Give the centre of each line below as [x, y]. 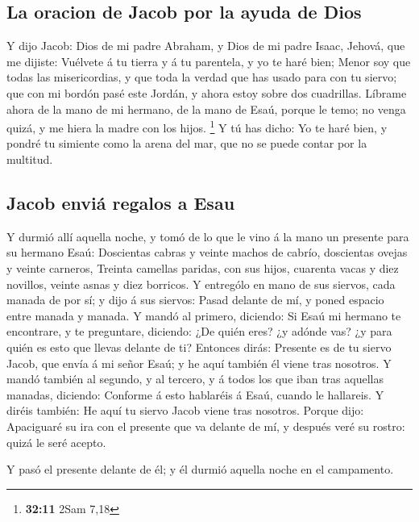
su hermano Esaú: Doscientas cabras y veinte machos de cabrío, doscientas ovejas [207, 252]
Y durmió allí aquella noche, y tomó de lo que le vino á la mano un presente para [208, 236]
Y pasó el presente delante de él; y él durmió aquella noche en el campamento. [200, 469]
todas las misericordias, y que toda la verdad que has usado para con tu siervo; [202, 77]
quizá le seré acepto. [56, 442]
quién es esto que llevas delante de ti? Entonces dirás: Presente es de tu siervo [199, 347]
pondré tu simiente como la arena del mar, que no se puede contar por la [187, 143]
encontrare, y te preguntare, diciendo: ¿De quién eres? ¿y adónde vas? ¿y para [199, 331]
